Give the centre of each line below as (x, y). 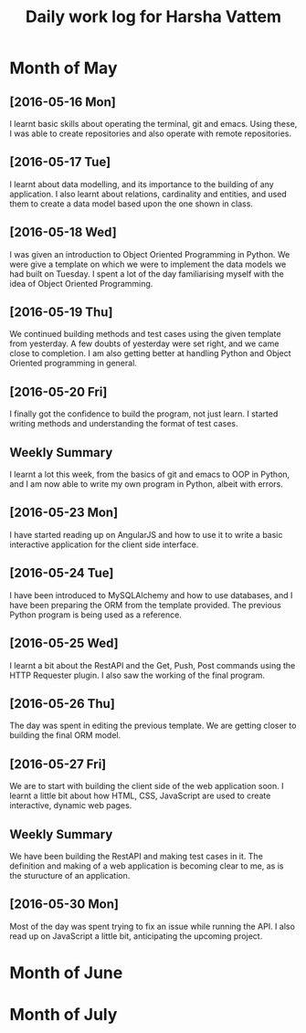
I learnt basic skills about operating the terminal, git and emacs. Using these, (153, 124)
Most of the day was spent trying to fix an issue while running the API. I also (152, 926)
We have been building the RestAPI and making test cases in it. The (136, 856)
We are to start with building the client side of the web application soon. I (147, 786)
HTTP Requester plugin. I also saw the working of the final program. (137, 675)
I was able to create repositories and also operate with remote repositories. (151, 133)
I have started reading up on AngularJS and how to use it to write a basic (146, 534)
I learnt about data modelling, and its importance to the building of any (142, 184)
